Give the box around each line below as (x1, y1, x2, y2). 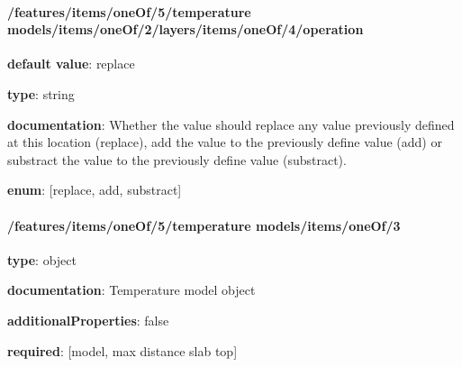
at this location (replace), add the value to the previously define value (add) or (7, 133, 442, 151)
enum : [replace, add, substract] (7, 180, 182, 199)
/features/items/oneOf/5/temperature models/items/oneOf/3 (7, 216, 401, 234)
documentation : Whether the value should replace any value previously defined (7, 115, 455, 133)
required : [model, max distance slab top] (7, 341, 238, 360)
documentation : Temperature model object (7, 280, 256, 299)
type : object (7, 250, 77, 269)
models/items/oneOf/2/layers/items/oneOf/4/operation (7, 20, 364, 39)
